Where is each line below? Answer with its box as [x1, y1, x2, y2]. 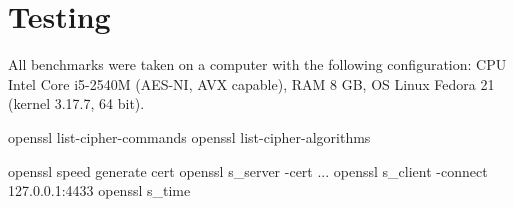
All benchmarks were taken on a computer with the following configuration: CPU [8, 54, 507, 75]
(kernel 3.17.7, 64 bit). [8, 93, 145, 114]
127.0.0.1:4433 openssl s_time [8, 180, 191, 201]
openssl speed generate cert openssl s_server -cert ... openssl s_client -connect [8, 160, 488, 181]
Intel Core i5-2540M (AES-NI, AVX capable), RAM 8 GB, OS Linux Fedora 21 [8, 73, 495, 94]
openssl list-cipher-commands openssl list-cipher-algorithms [8, 126, 371, 147]
